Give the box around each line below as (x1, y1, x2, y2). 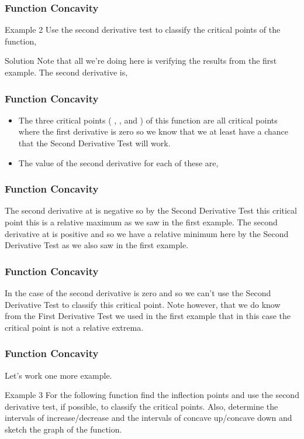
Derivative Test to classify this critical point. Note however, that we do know (5, 298, 281, 310)
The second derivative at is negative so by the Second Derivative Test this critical (5, 204, 297, 217)
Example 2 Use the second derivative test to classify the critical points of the (5, 23, 281, 36)
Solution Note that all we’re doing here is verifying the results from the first (5, 54, 277, 67)
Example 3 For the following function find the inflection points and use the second (5, 389, 299, 401)
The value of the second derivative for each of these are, (18, 156, 219, 169)
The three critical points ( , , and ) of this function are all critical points (18, 114, 278, 126)
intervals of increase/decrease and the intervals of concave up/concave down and (5, 411, 292, 424)
